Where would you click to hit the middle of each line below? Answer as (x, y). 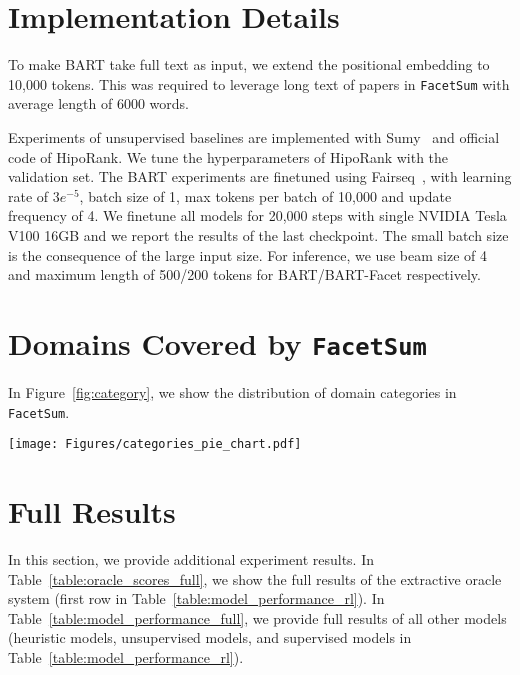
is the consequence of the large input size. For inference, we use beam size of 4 (247, 254)
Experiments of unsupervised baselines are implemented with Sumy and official (254, 136)
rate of (28, 195)
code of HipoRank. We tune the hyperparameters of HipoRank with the (228, 156)
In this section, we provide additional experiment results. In (191, 559)
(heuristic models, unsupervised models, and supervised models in (210, 637)
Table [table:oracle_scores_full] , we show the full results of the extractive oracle (255, 578)
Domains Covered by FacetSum (217, 342)
